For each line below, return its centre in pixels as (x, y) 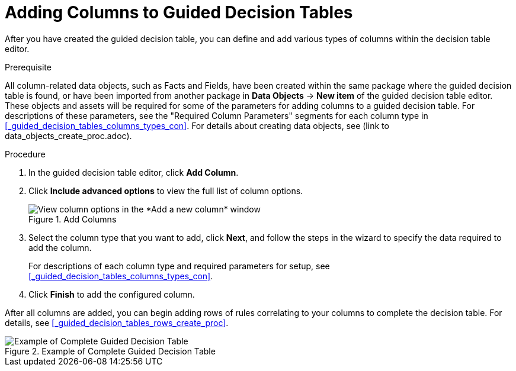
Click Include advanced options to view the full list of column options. (166, 191)
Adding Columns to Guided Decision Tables (179, 12)
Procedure (25, 154)
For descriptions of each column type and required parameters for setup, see (179, 266)
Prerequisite (28, 67)
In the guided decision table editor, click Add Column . (134, 172)
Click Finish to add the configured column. (112, 294)
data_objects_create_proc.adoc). (68, 136)
